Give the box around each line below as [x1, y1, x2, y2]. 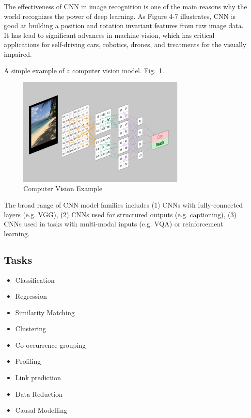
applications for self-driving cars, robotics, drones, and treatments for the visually [4, 39, 247, 49]
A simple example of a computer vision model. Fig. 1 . [4, 65, 164, 75]
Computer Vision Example [23, 183, 102, 193]
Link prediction [15, 372, 61, 383]
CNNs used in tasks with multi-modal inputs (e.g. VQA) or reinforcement [4, 219, 223, 229]
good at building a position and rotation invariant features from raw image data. [4, 20, 244, 31]
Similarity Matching [15, 307, 75, 317]
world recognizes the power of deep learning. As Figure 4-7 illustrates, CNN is [4, 11, 235, 21]
